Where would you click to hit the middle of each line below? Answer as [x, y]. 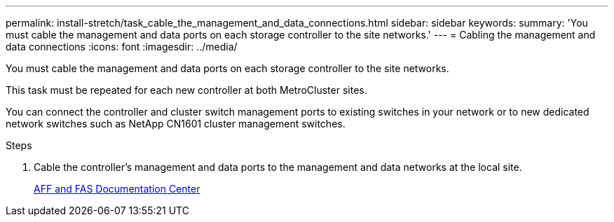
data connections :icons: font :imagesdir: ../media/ [122, 47]
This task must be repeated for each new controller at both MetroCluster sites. [186, 90]
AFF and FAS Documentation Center [117, 189]
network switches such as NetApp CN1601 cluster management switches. [176, 124]
